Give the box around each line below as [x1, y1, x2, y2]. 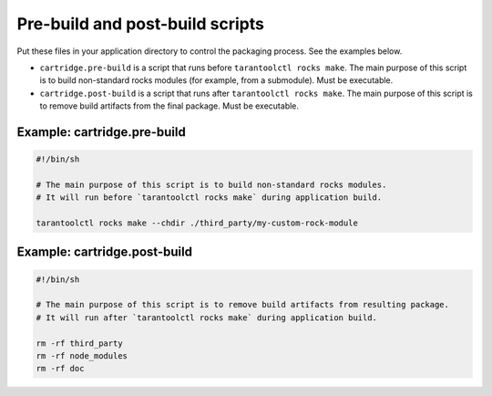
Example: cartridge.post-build [16, 245, 193, 260]
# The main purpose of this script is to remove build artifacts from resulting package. [36, 299, 450, 310]
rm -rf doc [36, 363, 85, 374]
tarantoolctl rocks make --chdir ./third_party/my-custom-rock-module [36, 218, 359, 228]
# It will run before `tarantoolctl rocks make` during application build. [36, 193, 383, 203]
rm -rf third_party [36, 338, 123, 349]
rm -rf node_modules [36, 351, 128, 360]
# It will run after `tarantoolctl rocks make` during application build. [36, 312, 378, 323]
